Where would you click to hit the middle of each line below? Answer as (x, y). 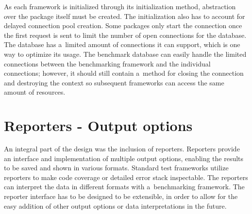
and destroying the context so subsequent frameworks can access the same (114, 82)
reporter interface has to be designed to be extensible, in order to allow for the (121, 196)
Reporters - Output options (98, 125)
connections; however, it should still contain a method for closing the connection (124, 73)
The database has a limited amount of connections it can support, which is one (122, 44)
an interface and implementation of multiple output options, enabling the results (124, 158)
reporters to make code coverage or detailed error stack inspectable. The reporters (126, 177)
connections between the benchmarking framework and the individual (107, 63)
